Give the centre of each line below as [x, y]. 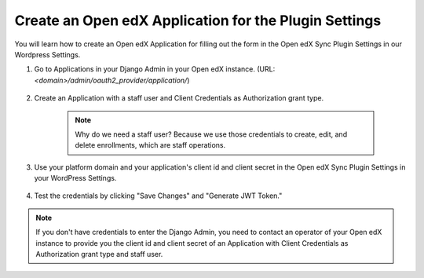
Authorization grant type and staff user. [99, 254]
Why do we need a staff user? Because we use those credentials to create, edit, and [211, 134]
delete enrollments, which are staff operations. [150, 145]
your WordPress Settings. [75, 178]
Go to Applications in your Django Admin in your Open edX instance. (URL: [155, 69]
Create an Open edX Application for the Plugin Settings [198, 20]
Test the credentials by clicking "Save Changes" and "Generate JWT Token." [158, 196]
